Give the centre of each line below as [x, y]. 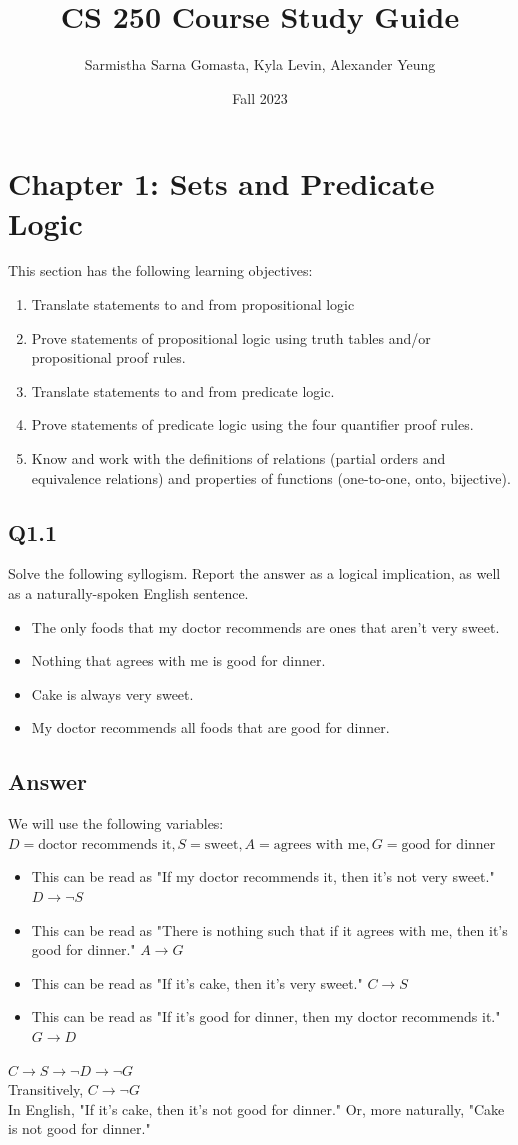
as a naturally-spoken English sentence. [128, 592]
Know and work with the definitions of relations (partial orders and [238, 458]
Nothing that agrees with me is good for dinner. [178, 660]
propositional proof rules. [108, 357]
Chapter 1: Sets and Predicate [221, 183]
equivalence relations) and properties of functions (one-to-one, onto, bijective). [271, 477]
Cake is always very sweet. [112, 693]
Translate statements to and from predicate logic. [183, 390]
